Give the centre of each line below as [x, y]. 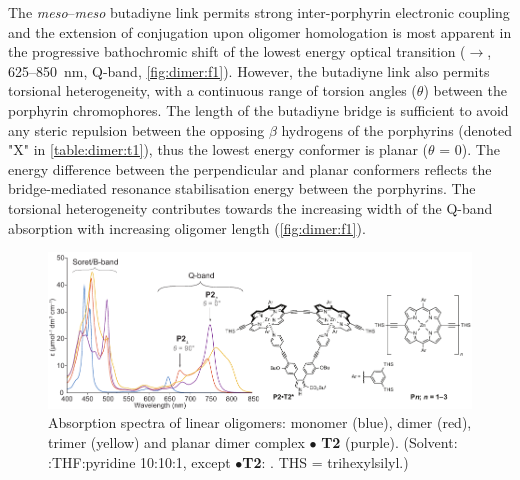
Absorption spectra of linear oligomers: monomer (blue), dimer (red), [260, 422]
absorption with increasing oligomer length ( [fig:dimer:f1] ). [187, 227]
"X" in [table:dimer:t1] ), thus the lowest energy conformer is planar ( [218, 149]
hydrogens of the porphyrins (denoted [397, 129]
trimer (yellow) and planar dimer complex [176, 442]
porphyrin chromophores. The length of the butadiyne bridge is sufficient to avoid [258, 109]
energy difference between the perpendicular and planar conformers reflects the [250, 168]
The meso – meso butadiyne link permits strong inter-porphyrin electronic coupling [259, 12]
